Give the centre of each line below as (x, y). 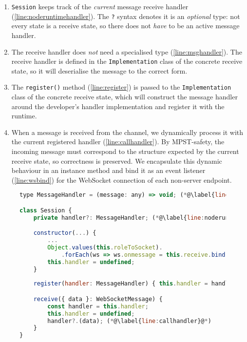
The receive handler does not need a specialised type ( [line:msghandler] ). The (127, 51)
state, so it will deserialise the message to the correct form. (99, 70)
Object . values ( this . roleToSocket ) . (105, 248)
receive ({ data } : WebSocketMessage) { (98, 299)
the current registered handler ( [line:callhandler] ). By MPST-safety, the (118, 142)
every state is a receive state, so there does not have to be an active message (125, 26)
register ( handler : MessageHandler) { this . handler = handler (134, 284)
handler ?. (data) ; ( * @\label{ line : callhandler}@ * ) (129, 321)
